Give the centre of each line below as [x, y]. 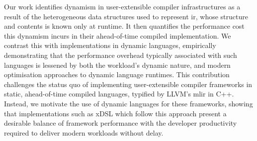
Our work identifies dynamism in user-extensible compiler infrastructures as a [122, 6]
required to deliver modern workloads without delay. [84, 132]
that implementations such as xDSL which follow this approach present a [115, 113]
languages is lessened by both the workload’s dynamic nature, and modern [117, 65]
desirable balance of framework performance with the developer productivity [121, 123]
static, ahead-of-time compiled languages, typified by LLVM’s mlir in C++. [119, 94]
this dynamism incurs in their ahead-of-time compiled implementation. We [118, 35]
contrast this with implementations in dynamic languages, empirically [110, 45]
